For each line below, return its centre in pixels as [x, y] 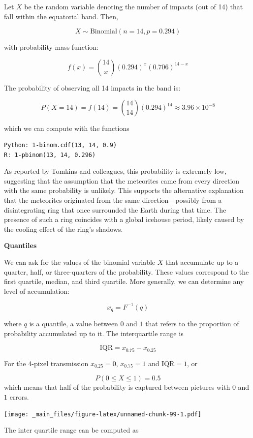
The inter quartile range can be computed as [71, 430]
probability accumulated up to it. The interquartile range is [94, 333]
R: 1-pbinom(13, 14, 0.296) [50, 155]
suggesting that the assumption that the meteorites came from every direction [122, 180]
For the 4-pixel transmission [46, 363]
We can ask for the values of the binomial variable [80, 262]
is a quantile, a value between [74, 324]
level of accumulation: [37, 291]
